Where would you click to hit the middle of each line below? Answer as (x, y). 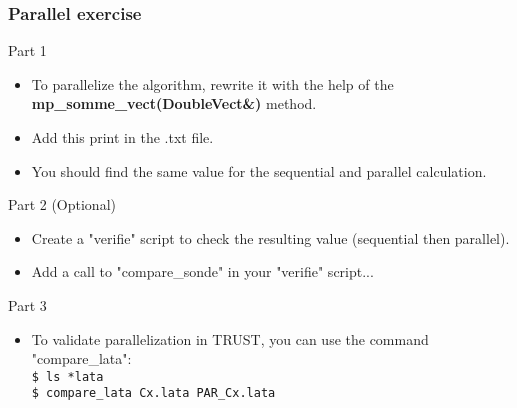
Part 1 (27, 50)
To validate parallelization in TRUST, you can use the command (230, 338)
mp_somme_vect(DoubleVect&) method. (174, 103)
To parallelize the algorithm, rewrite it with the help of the (212, 83)
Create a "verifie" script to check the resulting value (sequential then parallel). (270, 237)
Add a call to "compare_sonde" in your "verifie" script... (202, 271)
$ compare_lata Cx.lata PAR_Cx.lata (153, 393)
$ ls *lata (67, 376)
